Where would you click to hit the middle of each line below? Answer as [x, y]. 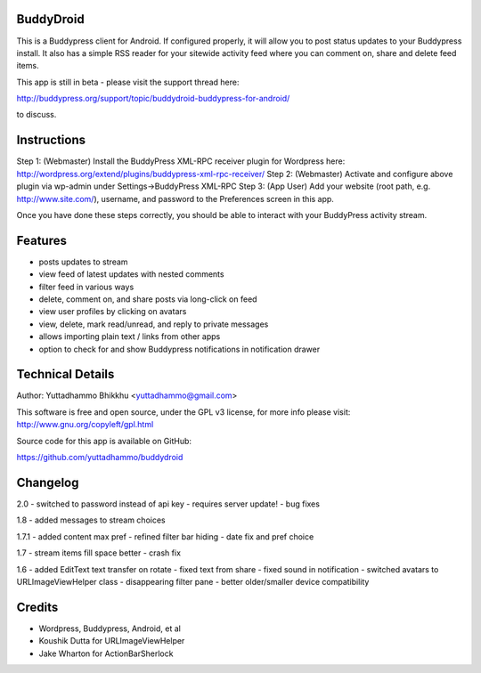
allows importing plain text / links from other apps [130, 336]
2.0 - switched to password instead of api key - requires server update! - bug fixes [168, 504]
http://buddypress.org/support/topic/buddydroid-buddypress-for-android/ [153, 99]
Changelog [48, 482]
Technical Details [65, 374]
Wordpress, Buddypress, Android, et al [110, 628]
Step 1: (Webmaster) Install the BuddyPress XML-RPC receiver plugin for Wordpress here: [181, 161]
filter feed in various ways [86, 287]
